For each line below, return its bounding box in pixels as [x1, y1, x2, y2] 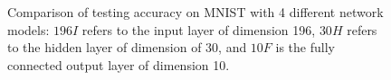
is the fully [275, 38, 335, 57]
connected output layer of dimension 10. [7, 55, 230, 74]
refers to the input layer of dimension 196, [81, 20, 316, 39]
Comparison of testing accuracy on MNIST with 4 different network [7, 3, 384, 21]
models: [7, 20, 50, 39]
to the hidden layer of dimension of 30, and [7, 38, 247, 57]
